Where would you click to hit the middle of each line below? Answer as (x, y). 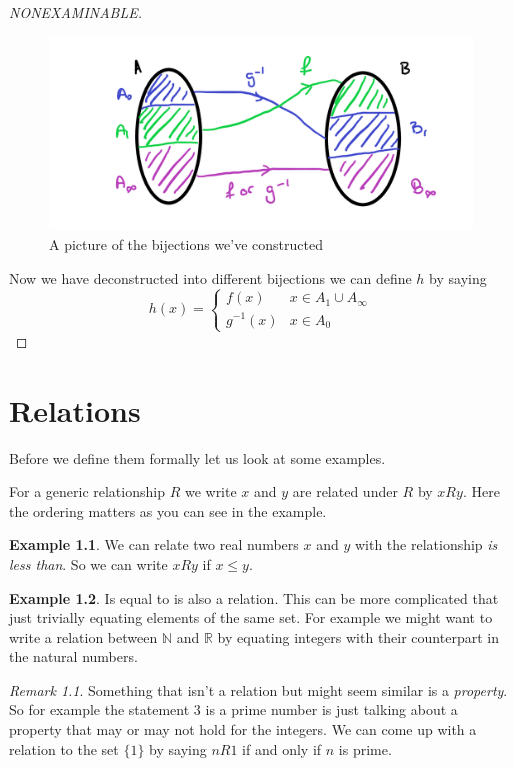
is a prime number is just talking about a (331, 709)
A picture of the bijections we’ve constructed (186, 243)
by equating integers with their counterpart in (358, 636)
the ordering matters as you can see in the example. (168, 510)
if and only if (282, 748)
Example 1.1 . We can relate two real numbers (154, 544)
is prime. (365, 748)
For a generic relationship (87, 491)
